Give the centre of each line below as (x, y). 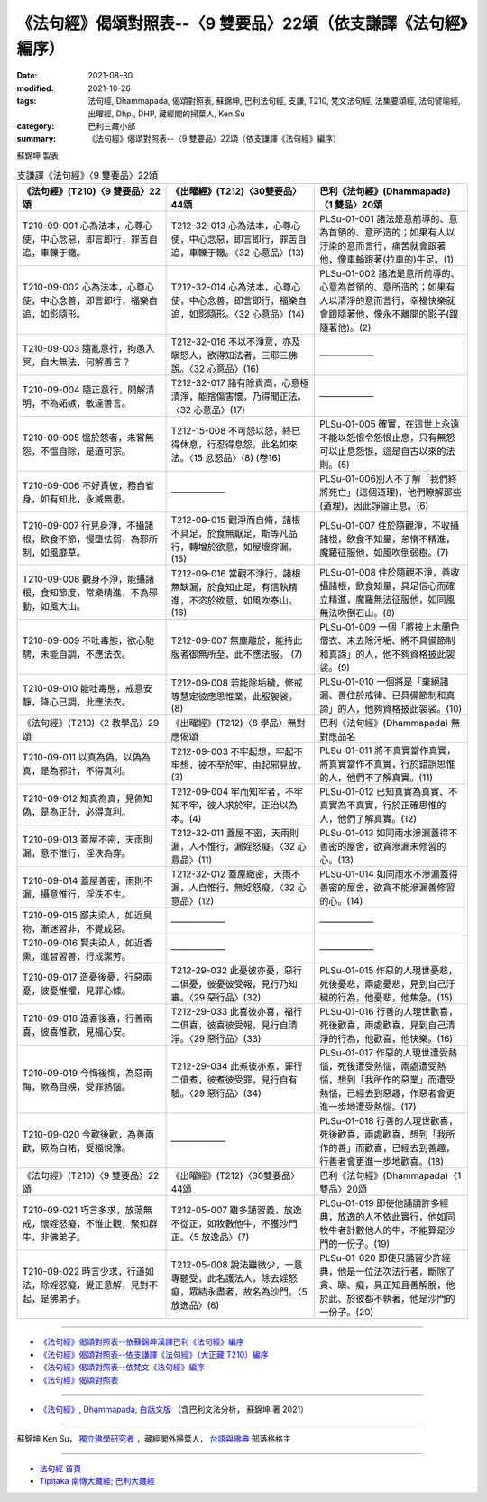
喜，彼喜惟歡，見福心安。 (76, 1032)
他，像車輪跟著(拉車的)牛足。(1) (387, 260)
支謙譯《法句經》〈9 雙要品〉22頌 (87, 176)
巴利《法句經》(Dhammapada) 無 (390, 723)
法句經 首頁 (60, 1468)
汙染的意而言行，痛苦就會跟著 (383, 246)
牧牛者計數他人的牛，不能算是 (383, 1230)
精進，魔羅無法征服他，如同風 (392, 600)
